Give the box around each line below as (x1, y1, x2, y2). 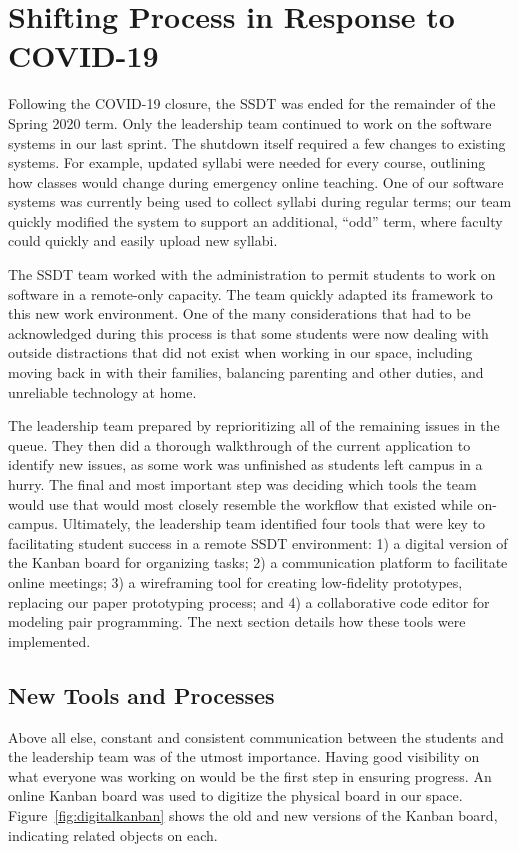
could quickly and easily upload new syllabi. (8, 230, 278, 251)
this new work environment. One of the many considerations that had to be (8, 303, 471, 324)
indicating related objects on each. (8, 824, 218, 845)
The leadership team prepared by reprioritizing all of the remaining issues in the (8, 415, 500, 436)
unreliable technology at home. (8, 381, 197, 402)
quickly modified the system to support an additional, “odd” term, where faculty (8, 210, 503, 231)
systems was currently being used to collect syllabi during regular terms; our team (8, 191, 512, 212)
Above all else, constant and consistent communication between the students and (8, 726, 504, 747)
